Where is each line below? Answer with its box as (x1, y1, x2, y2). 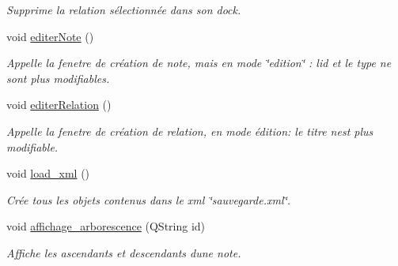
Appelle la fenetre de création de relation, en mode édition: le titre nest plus (6, 122, 373, 139)
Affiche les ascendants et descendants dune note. (6, 244, 241, 260)
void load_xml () (6, 165, 90, 182)
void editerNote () (6, 28, 94, 44)
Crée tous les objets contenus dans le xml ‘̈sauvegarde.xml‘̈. (6, 191, 291, 208)
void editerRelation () (6, 96, 112, 113)
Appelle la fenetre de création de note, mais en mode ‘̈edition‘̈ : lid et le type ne (6, 54, 392, 71)
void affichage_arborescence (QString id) (6, 218, 206, 234)
